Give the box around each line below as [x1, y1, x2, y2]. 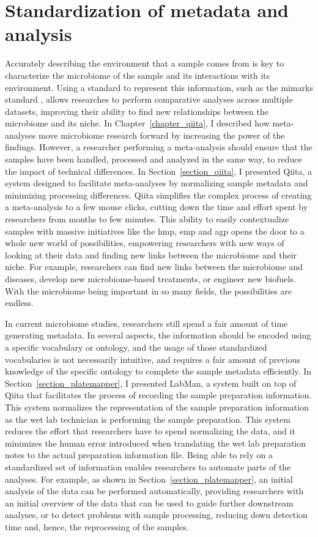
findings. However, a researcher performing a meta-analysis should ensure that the [5, 141, 312, 153]
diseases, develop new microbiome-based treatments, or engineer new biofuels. [5, 272, 296, 285]
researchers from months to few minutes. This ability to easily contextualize [5, 213, 289, 225]
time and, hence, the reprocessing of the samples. [5, 520, 189, 533]
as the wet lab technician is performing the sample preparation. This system [5, 412, 290, 425]
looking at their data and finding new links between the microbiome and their [5, 248, 297, 261]
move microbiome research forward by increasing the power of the [38, 128, 285, 141]
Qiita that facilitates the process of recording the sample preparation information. [5, 389, 312, 401]
